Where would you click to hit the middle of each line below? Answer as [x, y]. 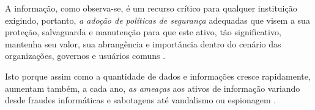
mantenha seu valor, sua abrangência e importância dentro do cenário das [143, 43]
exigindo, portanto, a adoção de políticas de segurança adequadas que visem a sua [157, 20]
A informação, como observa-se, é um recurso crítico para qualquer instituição [151, 8]
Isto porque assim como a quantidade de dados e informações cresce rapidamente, [158, 76]
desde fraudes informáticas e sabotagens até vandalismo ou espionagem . [141, 100]
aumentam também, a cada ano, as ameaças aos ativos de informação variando [153, 88]
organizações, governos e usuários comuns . [85, 56]
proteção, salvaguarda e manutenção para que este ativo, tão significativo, [143, 32]
